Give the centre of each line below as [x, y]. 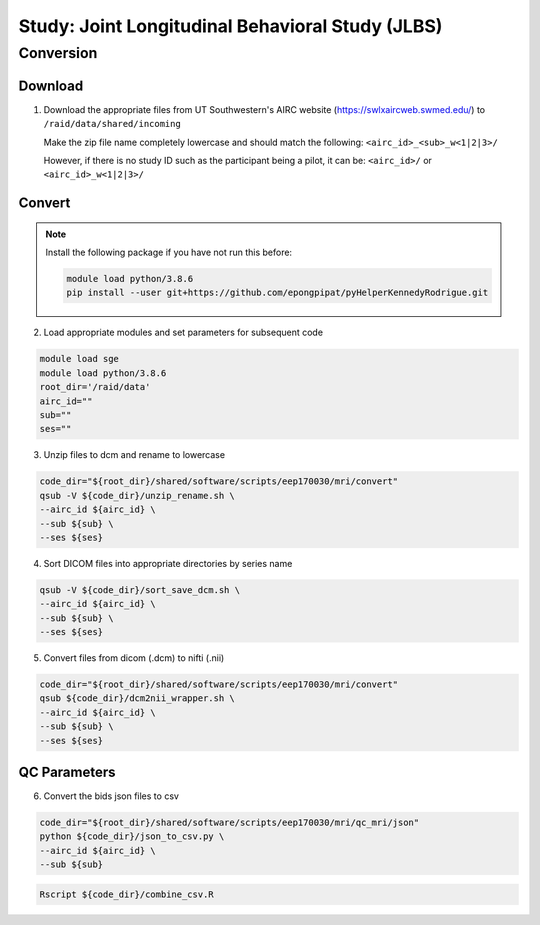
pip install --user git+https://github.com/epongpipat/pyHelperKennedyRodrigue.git [277, 293]
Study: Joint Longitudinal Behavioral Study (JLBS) [230, 26]
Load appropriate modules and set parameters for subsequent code [183, 332]
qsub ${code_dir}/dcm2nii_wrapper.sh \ [137, 698]
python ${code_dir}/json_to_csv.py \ [132, 836]
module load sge [79, 359]
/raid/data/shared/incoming [112, 124]
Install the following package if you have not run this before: [169, 252]
